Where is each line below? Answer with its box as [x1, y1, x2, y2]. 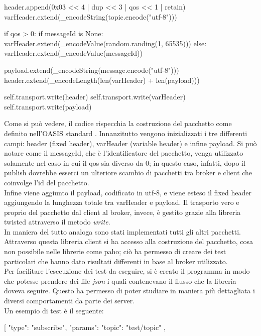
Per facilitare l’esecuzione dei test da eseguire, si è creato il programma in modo [4, 266, 250, 276]
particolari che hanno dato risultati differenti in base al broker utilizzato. [4, 256, 228, 266]
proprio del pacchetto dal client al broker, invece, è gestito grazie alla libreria [4, 206, 241, 217]
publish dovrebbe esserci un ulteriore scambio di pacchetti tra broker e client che [4, 167, 252, 178]
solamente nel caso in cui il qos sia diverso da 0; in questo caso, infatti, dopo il [4, 157, 245, 168]
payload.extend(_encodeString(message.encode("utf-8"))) [4, 64, 179, 75]
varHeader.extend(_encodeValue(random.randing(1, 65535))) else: [4, 38, 207, 48]
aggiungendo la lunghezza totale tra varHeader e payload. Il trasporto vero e [4, 197, 239, 207]
